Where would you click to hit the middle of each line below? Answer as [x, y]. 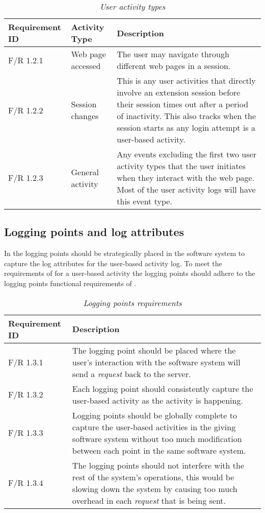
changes [85, 116]
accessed [86, 66]
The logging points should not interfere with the [158, 465]
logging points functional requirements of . [70, 283]
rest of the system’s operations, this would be [153, 477]
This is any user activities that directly [186, 80]
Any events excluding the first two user [187, 154]
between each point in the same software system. [159, 450]
